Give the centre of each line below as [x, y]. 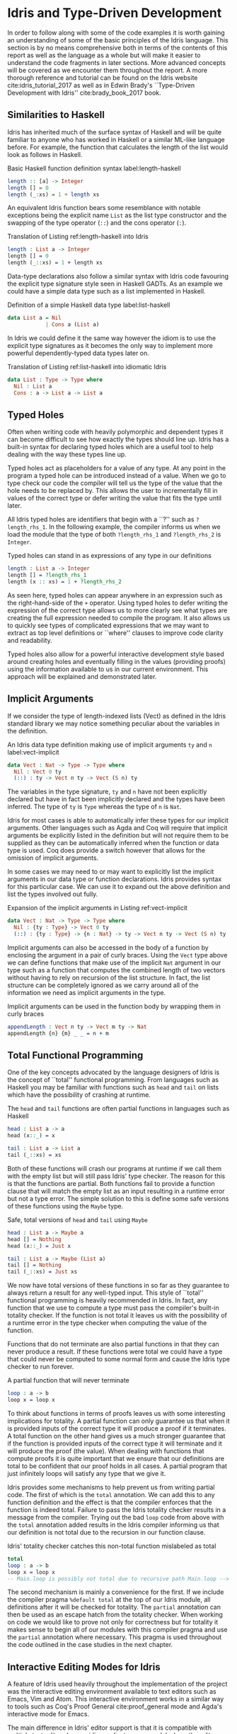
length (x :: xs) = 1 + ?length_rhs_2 [64, 581]
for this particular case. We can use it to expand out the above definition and [119, 887]
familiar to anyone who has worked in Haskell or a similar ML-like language [116, 139]
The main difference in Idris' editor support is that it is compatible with [110, 1728]
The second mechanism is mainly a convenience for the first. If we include [116, 1592]
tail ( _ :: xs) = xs [34, 1155]
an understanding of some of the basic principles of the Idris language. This [118, 40]
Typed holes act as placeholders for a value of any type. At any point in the [117, 468]
